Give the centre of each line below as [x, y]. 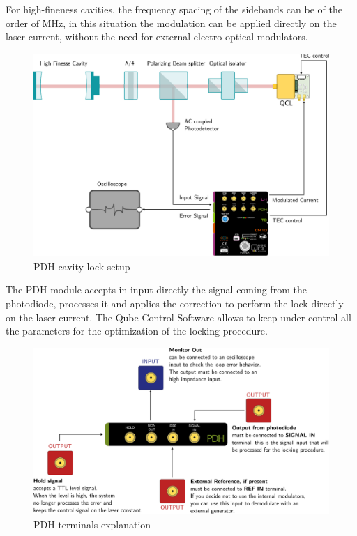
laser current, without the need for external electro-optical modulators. [157, 37]
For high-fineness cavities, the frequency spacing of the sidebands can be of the [174, 9]
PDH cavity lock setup [82, 266]
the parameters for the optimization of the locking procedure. [137, 331]
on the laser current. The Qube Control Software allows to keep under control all [178, 317]
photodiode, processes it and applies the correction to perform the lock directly [175, 304]
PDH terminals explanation [92, 524]
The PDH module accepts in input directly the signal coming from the [156, 290]
